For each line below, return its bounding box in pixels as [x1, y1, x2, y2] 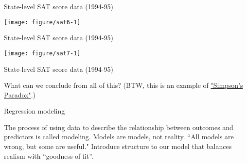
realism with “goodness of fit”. [4, 150, 93, 161]
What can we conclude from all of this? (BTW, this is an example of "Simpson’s [4, 80, 243, 90]
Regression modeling [4, 106, 65, 116]
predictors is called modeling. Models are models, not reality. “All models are [4, 131, 234, 142]
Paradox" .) [4, 89, 35, 99]
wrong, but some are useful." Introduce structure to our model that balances [4, 141, 232, 151]
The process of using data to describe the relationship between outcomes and [4, 122, 233, 132]
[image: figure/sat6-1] [4, 18, 81, 26]
